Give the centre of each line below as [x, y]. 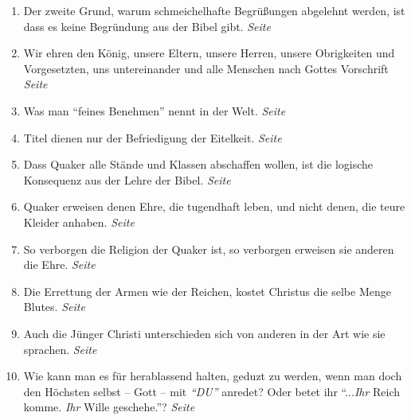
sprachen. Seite [60, 349]
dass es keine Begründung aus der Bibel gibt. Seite [147, 26]
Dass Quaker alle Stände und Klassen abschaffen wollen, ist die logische [198, 164]
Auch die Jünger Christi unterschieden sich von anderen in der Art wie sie [204, 333]
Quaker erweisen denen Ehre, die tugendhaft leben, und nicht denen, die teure [214, 206]
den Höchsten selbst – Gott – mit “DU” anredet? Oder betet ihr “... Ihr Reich [212, 391]
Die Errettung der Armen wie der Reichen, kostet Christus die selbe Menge [207, 291]
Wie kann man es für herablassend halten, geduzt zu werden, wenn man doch [213, 376]
